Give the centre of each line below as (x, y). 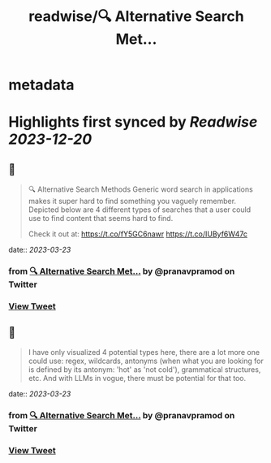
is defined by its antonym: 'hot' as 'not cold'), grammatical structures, (144, 369)
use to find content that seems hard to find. (101, 219)
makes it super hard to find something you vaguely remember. (132, 201)
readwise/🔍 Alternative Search (136, 17)
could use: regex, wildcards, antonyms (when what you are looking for (146, 361)
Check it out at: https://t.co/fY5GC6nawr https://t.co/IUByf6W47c (138, 234)
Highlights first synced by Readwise (133, 122)
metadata (41, 85)
